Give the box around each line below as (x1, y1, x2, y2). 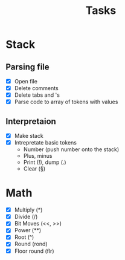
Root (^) (14, 233, 34, 241)
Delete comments (14, 85, 59, 92)
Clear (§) (23, 165, 46, 172)
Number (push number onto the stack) (23, 146, 120, 153)
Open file (14, 78, 37, 85)
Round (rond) (14, 240, 48, 248)
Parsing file (5, 62, 50, 72)
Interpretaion (5, 116, 57, 126)
